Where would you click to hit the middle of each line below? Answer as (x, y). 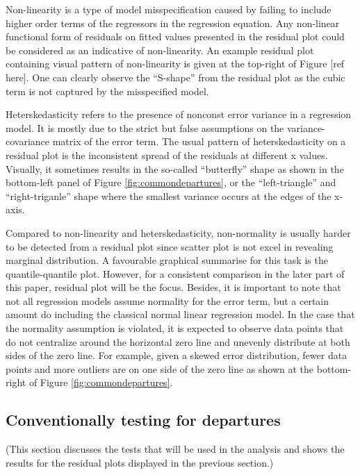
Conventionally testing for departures (143, 420)
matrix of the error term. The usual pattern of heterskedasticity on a (199, 141)
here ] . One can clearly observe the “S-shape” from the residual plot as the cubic (175, 77)
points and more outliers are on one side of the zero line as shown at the (160, 368)
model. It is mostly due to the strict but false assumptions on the (145, 127)
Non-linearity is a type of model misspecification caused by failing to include (169, 9)
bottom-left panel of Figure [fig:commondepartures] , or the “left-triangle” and (171, 182)
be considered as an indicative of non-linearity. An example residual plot (160, 50)
